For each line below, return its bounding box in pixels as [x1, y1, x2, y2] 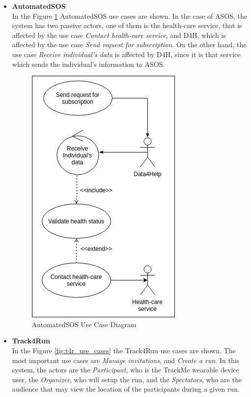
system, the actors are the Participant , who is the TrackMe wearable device [12, 365, 239, 375]
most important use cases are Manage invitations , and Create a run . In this [12, 355, 240, 365]
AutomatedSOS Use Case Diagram [31, 319, 137, 329]
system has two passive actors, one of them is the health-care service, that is [12, 20, 242, 31]
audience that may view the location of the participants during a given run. [12, 384, 240, 394]
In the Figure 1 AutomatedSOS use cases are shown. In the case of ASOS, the [12, 10, 247, 21]
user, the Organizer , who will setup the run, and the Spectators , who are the [12, 374, 242, 384]
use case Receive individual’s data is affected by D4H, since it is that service [12, 49, 241, 59]
